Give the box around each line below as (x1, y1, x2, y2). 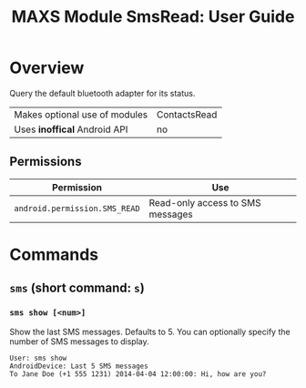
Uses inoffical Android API (14, 123, 128, 136)
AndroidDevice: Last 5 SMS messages (9, 362, 148, 371)
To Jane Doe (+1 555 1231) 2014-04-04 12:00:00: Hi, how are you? (9, 369, 267, 379)
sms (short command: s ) (9, 281, 146, 296)
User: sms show (9, 353, 67, 362)
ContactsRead (156, 107, 218, 120)
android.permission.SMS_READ (14, 203, 140, 213)
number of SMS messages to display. (9, 335, 149, 347)
